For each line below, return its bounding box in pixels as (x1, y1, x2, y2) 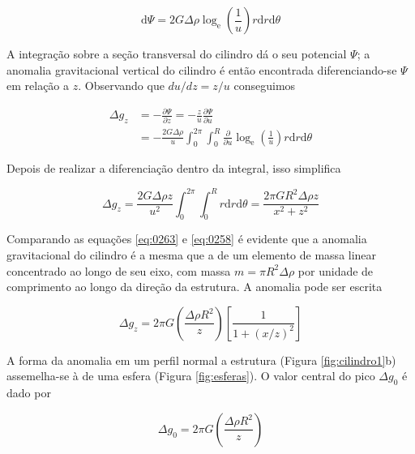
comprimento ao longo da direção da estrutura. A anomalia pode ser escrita (6, 278, 383, 295)
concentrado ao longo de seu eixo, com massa (6, 262, 231, 279)
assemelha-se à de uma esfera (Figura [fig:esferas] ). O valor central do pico (6, 367, 375, 384)
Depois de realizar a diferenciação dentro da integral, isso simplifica (6, 160, 341, 177)
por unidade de (297, 262, 374, 279)
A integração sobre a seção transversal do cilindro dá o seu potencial (6, 45, 347, 62)
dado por (6, 384, 51, 401)
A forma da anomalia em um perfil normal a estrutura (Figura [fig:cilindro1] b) (6, 351, 396, 368)
